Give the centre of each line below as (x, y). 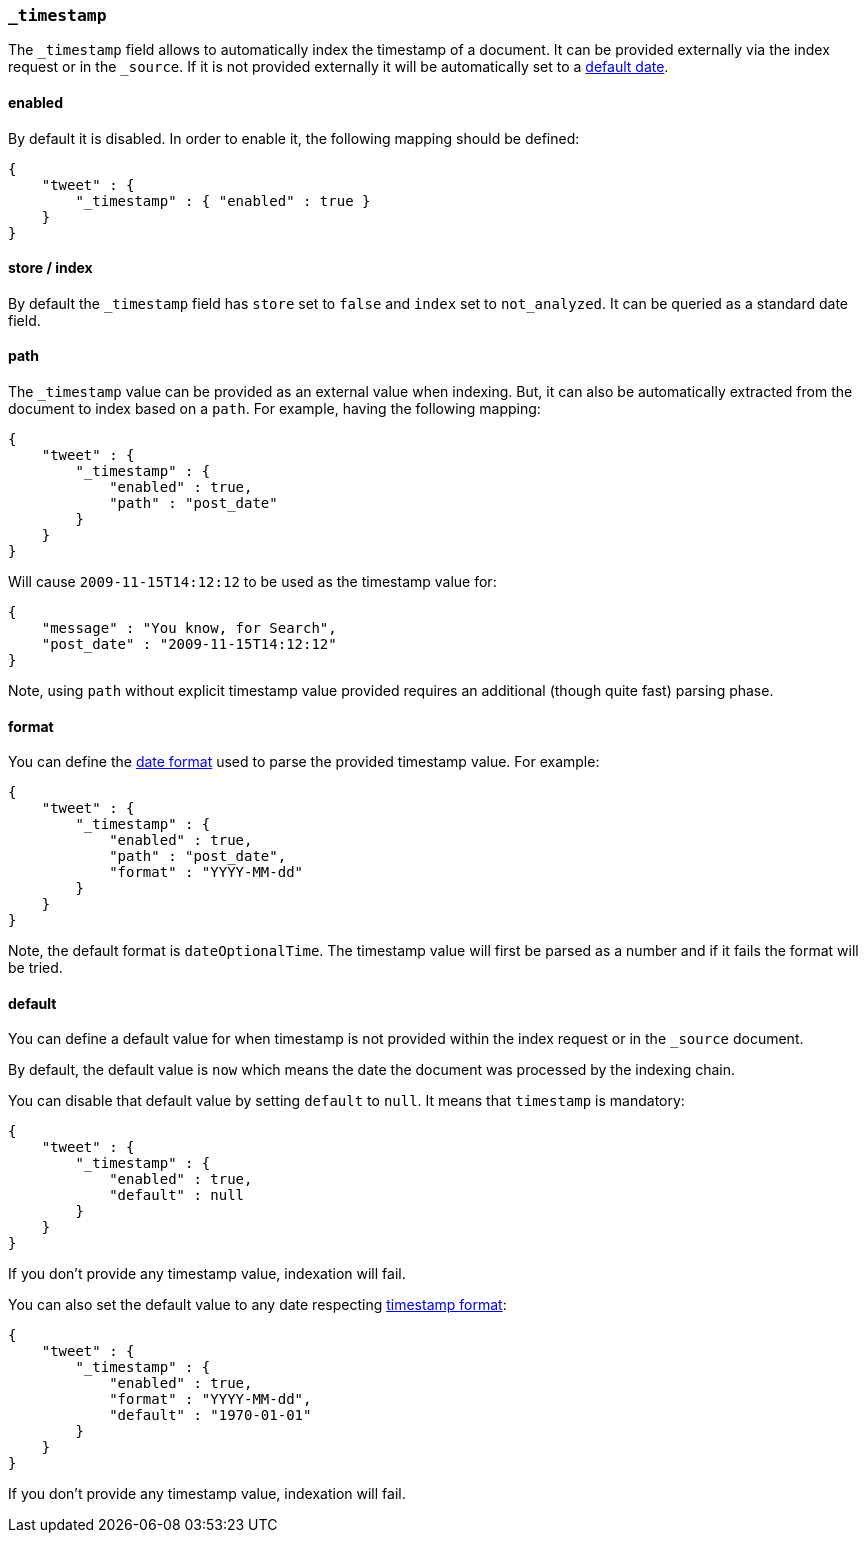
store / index (50, 268)
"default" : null (177, 1195)
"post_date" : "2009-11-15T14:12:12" (189, 644)
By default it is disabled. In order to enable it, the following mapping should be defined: (294, 138)
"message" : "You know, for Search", (189, 628)
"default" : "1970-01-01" (210, 1415)
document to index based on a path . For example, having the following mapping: (274, 409)
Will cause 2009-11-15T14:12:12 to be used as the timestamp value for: (252, 582)
